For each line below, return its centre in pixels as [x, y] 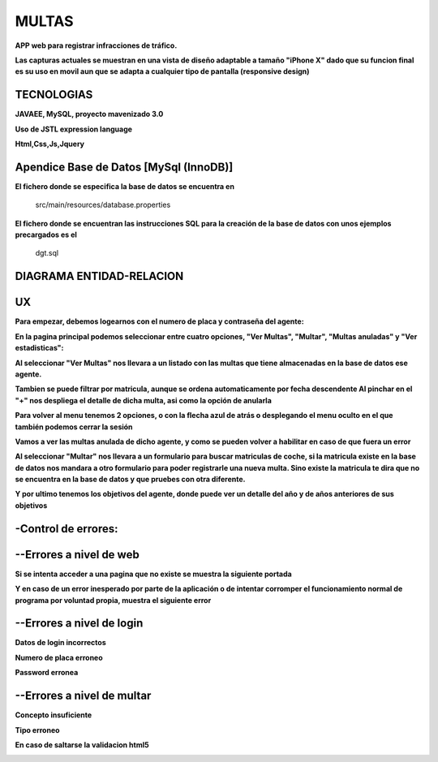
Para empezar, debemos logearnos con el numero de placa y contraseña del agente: [159, 321]
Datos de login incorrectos [60, 643]
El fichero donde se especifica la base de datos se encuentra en [125, 186]
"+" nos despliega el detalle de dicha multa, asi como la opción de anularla [143, 400]
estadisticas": [39, 348]
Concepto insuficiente [54, 715]
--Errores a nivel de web [77, 555]
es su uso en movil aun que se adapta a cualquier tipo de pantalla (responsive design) [162, 71]
